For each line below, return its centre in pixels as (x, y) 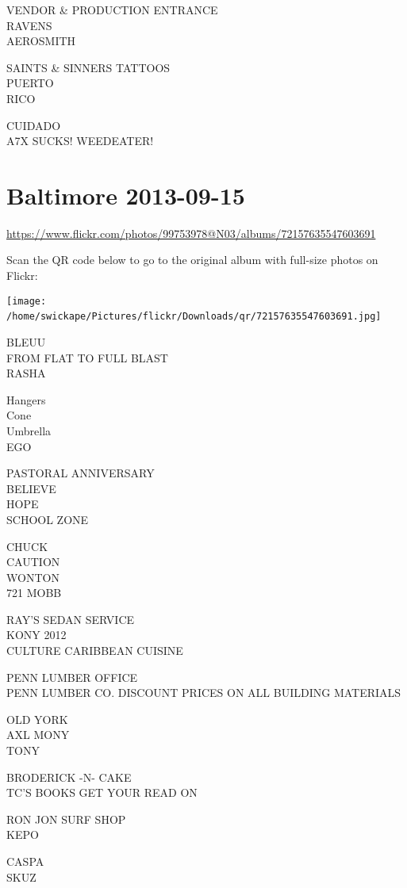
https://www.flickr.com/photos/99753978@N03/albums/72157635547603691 (191, 233)
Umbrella (29, 430)
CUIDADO (34, 125)
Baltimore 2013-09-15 (126, 195)
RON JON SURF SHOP (66, 819)
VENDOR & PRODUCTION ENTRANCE (112, 10)
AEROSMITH (41, 41)
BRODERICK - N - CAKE (69, 777)
